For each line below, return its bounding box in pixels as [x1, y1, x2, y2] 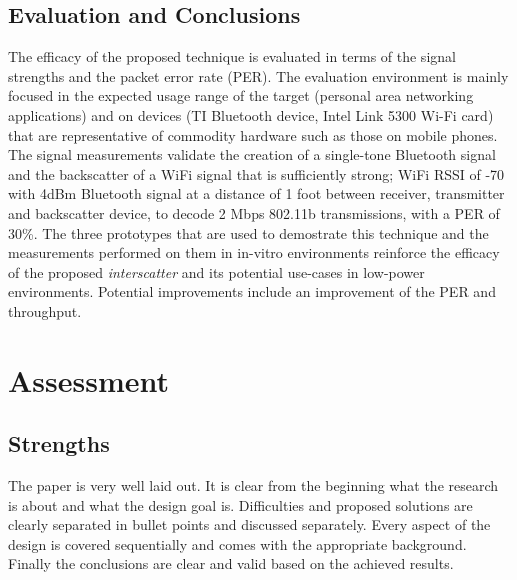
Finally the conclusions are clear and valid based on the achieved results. [8, 553, 454, 574]
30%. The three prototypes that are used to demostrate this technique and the [8, 222, 489, 243]
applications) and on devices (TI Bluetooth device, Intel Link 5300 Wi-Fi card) [8, 104, 494, 125]
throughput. [8, 300, 82, 321]
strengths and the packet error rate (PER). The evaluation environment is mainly [8, 65, 509, 86]
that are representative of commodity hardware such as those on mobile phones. [8, 124, 498, 145]
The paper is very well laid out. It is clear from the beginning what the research [8, 475, 499, 496]
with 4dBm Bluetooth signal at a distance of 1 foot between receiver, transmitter [8, 183, 505, 204]
